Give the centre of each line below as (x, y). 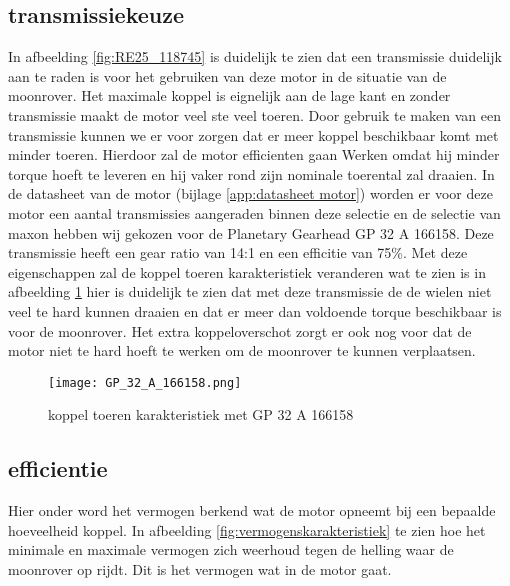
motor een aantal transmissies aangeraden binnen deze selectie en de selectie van (254, 212)
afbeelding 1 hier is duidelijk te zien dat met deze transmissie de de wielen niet (250, 291)
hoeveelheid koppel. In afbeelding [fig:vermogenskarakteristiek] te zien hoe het (247, 529)
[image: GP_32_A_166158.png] (145, 382)
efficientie (58, 468)
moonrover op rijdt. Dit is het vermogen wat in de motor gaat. (200, 568)
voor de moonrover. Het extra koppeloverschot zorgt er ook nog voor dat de (240, 330)
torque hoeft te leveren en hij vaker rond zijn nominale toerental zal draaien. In (251, 173)
